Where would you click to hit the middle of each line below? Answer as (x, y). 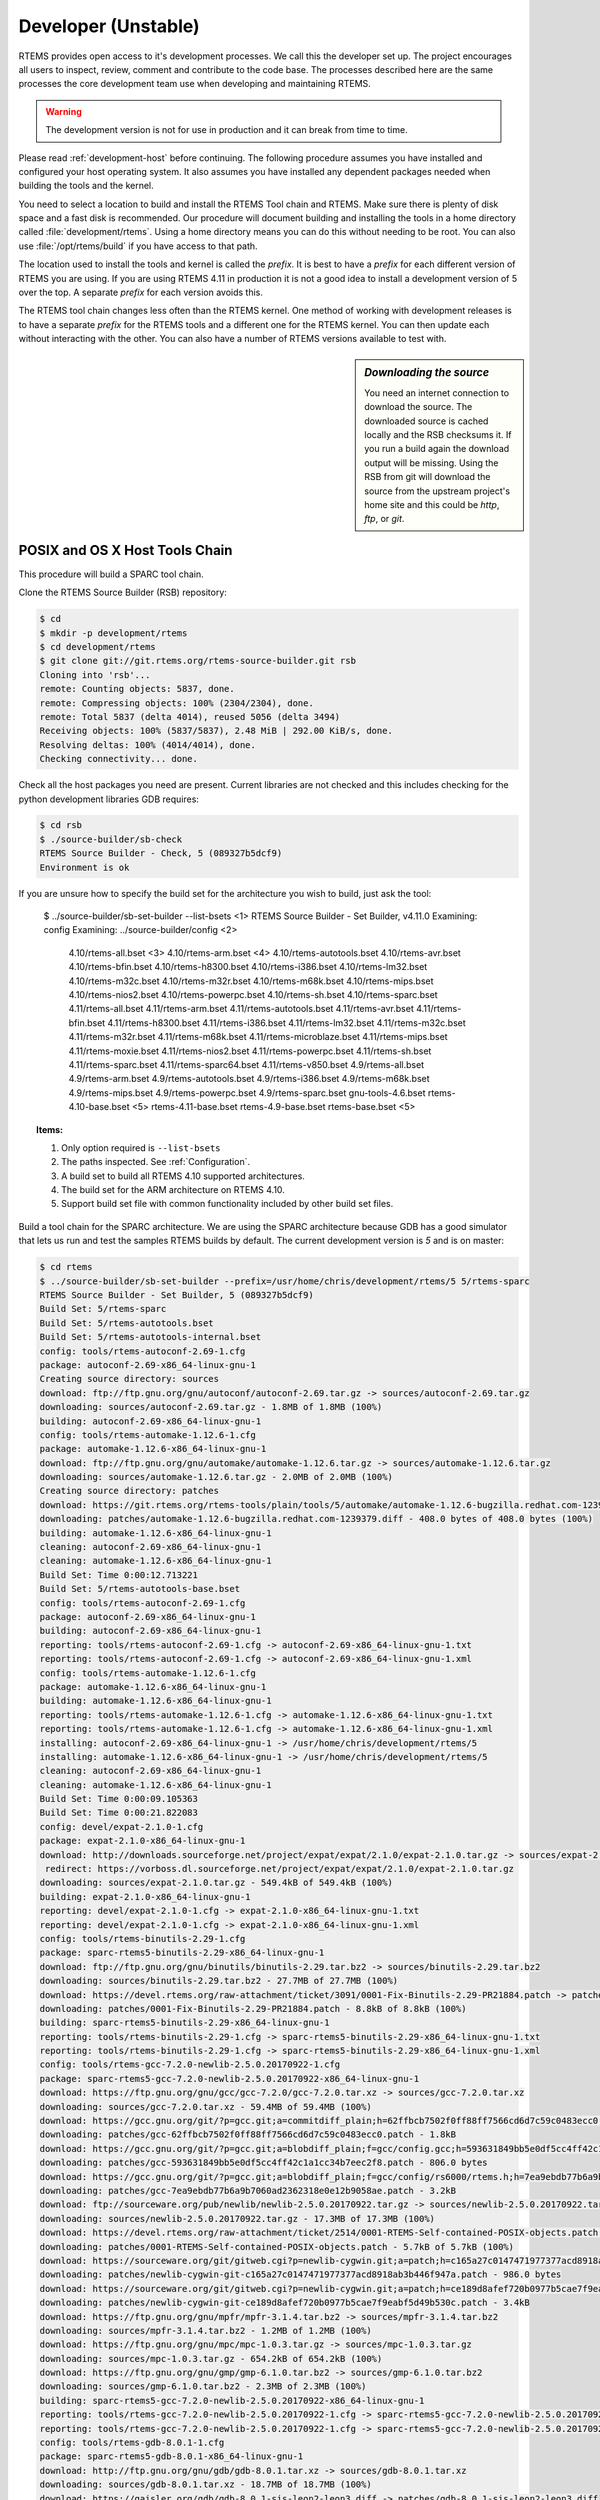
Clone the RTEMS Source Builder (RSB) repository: (122, 592)
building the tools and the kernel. (86, 186)
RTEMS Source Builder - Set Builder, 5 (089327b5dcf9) (176, 1295)
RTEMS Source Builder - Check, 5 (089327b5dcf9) (161, 853)
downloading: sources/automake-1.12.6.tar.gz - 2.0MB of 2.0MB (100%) (216, 1477)
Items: (50, 1129)
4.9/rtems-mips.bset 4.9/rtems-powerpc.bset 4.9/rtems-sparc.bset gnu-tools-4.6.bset (247, 1092)
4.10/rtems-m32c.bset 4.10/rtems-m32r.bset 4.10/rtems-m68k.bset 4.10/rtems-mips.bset (251, 981)
